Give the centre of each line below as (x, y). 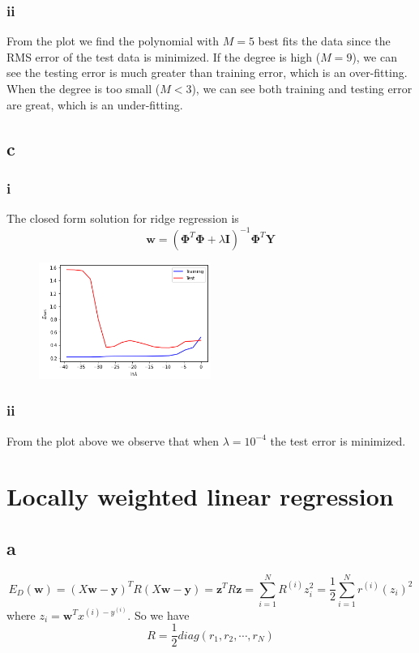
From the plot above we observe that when (113, 440)
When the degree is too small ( (83, 88)
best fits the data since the (324, 41)
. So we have (158, 615)
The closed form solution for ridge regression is (123, 218)
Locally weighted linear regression (200, 496)
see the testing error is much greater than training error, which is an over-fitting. (207, 73)
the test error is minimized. (338, 440)
